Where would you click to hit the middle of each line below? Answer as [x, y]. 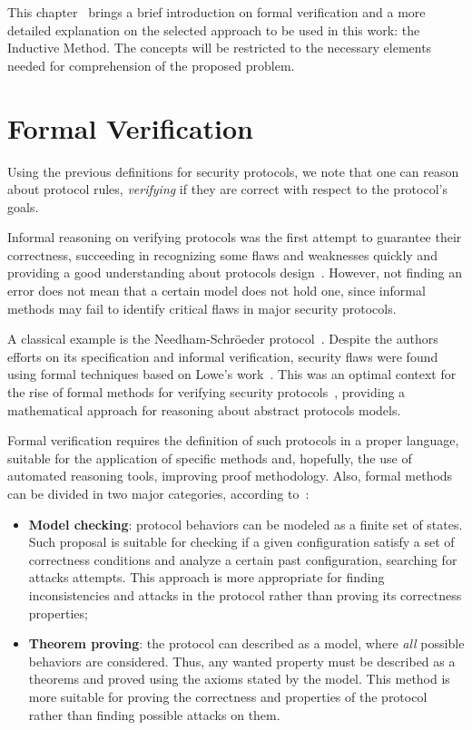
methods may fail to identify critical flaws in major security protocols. [202, 308]
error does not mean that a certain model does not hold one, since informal [216, 291]
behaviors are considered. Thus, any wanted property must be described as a [242, 661]
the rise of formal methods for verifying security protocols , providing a [206, 392]
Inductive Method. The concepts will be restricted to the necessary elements [220, 48]
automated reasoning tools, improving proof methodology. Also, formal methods [230, 476]
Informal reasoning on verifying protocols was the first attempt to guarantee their [235, 237]
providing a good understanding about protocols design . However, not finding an [235, 273]
